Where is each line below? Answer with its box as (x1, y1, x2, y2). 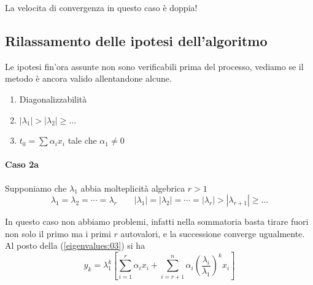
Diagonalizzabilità (19, 92, 87, 105)
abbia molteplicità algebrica (80, 181, 185, 194)
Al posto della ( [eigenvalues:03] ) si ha (5, 239, 145, 252)
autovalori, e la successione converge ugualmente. (120, 227, 305, 240)
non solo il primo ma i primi (5, 227, 111, 240)
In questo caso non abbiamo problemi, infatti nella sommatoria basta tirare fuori (5, 215, 309, 228)
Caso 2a (5, 158, 39, 171)
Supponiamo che (5, 181, 67, 194)
